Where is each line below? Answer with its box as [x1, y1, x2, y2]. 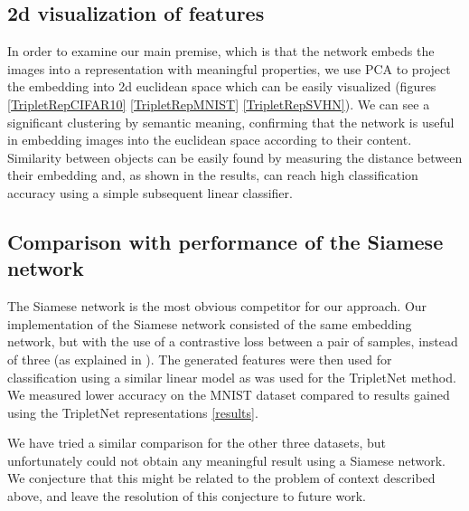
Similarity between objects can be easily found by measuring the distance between [7, 147, 463, 166]
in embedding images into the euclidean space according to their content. [7, 130, 412, 149]
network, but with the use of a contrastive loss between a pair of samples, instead [7, 332, 458, 351]
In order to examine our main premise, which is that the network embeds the [7, 42, 435, 61]
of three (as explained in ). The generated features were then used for [7, 349, 392, 368]
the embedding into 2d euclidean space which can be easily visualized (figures [7, 77, 436, 96]
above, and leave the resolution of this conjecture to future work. [7, 487, 366, 506]
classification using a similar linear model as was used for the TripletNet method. [7, 367, 456, 386]
